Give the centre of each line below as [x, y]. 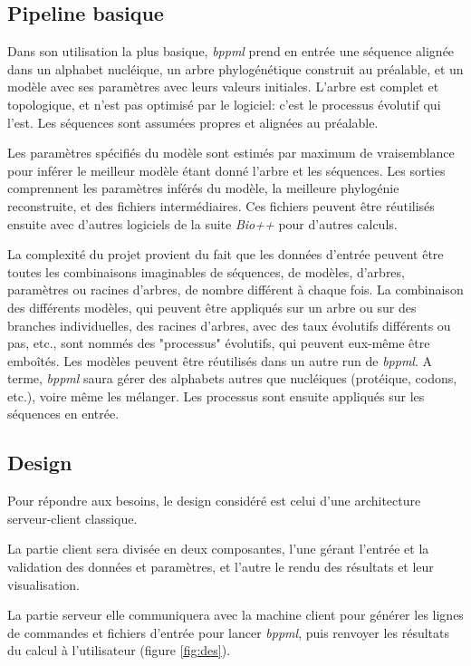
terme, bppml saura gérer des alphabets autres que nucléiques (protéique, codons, [232, 378]
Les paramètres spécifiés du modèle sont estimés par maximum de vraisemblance [231, 153]
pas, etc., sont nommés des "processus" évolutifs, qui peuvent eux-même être [219, 343]
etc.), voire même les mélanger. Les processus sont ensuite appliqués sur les [216, 396]
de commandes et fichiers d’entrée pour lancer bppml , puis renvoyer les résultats [228, 632]
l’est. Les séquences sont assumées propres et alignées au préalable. [193, 122]
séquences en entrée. [63, 414]
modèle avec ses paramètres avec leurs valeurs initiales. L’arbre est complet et [223, 87]
